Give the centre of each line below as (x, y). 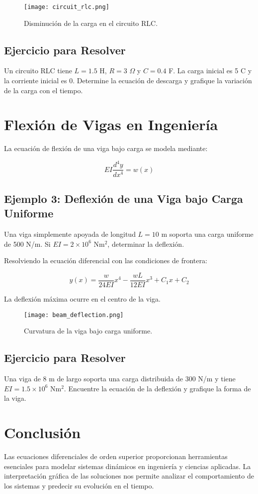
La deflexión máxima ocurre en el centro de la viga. (82, 298)
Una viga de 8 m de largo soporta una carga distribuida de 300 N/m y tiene (120, 378)
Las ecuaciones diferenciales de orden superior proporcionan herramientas (116, 456)
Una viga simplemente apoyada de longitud (70, 234)
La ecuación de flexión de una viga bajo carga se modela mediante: (106, 148)
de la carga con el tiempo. (43, 90)
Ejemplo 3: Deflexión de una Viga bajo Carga (124, 198)
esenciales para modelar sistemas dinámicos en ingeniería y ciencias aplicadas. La (128, 466)
